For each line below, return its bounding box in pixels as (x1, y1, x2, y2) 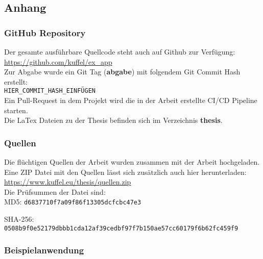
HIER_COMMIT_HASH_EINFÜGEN (4, 87, 95, 95)
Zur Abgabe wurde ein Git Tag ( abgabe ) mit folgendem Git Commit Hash (4, 66, 241, 77)
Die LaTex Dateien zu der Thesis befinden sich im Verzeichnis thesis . (4, 115, 223, 125)
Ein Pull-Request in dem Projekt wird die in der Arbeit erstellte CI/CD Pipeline (4, 95, 257, 106)
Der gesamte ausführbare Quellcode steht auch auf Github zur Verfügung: (4, 46, 235, 57)
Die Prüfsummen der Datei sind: (4, 186, 106, 197)
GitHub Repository (4, 26, 86, 39)
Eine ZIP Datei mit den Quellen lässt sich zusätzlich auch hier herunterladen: (4, 166, 247, 177)
